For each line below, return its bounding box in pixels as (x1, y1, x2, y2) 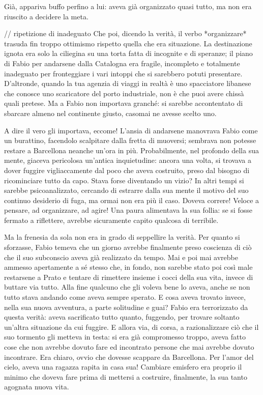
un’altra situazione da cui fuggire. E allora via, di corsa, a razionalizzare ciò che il (4, 321, 259, 332)
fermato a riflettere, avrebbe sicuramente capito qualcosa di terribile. (4, 214, 219, 225)
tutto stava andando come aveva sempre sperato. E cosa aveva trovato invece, (4, 292, 246, 302)
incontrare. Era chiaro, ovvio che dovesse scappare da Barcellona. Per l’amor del (4, 351, 254, 362)
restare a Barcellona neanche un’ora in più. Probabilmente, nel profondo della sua (4, 145, 259, 155)
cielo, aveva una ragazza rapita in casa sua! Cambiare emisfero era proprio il (4, 361, 242, 372)
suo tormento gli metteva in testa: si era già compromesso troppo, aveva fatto (4, 331, 246, 342)
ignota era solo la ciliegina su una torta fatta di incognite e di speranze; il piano (4, 48, 253, 59)
